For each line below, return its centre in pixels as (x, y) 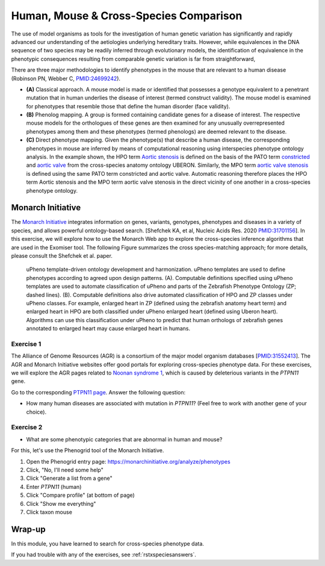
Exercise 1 (26, 344)
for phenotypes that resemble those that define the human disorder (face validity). (128, 106)
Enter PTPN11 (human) (54, 487)
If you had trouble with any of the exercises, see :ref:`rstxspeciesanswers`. (104, 555)
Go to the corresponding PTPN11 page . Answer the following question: (98, 392)
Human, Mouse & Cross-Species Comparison (127, 16)
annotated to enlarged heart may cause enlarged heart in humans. (108, 329)
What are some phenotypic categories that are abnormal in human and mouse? (124, 439)
